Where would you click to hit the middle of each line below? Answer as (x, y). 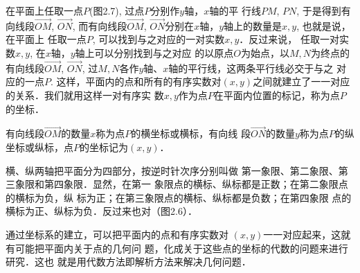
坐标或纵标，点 (39, 147)
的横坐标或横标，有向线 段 (191, 133)
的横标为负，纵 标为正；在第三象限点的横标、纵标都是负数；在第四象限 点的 (179, 197)
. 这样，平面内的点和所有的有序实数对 (136, 81)
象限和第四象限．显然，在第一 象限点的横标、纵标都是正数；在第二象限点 (181, 184)
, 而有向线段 (100, 25)
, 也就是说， (324, 25)
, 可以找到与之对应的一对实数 (159, 39)
